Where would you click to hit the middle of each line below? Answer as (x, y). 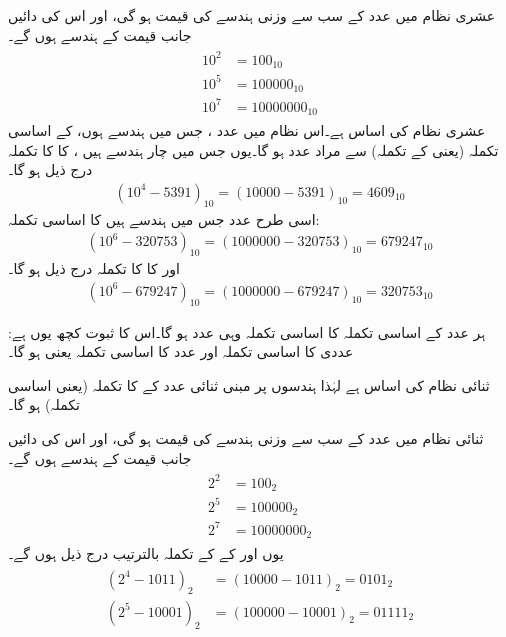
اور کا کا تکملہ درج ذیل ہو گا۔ (94, 268)
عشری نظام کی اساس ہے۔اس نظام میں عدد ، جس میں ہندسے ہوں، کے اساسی (247, 130)
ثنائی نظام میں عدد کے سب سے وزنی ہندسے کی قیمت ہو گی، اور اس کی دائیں (246, 438)
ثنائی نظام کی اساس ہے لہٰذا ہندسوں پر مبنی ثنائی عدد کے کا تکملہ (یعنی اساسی (249, 384)
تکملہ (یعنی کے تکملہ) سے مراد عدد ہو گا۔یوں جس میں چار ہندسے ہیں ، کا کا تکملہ (253, 149)
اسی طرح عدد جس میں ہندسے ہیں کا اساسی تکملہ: (164, 218)
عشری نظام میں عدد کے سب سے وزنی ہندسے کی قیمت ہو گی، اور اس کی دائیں (252, 15)
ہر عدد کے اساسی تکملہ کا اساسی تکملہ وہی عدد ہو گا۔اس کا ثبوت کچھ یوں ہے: (247, 331)
